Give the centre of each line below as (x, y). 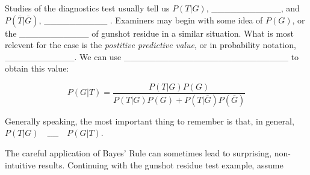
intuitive (20, 164)
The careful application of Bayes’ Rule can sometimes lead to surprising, (138, 153)
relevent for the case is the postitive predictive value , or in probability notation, (150, 45)
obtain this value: (37, 68)
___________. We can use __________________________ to (152, 56)
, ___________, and (253, 8)
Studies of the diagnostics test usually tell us (87, 8)
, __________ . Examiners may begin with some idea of (151, 20)
